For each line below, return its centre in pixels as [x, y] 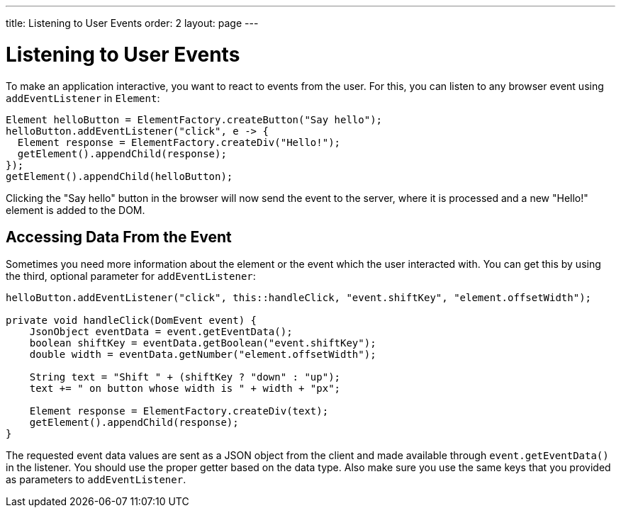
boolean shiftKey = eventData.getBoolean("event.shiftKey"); [203, 343]
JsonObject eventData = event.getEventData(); [161, 332]
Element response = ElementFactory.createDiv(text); [179, 411]
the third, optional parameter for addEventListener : [131, 276]
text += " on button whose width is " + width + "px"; [185, 389]
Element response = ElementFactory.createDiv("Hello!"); [179, 142]
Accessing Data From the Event [119, 237]
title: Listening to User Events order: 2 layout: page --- [132, 23]
